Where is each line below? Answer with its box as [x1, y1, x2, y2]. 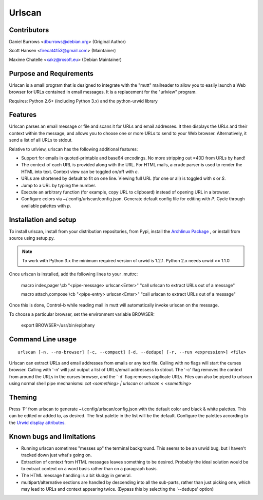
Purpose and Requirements [9, 69, 94, 77]
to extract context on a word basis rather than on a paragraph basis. [21, 465, 158, 471]
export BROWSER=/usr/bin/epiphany [21, 322, 95, 328]
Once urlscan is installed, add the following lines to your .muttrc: [9, 271, 138, 277]
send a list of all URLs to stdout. [9, 137, 73, 143]
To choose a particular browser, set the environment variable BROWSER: [9, 311, 155, 317]
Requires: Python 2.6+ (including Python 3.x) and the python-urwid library [9, 98, 158, 104]
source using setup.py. [9, 235, 55, 241]
